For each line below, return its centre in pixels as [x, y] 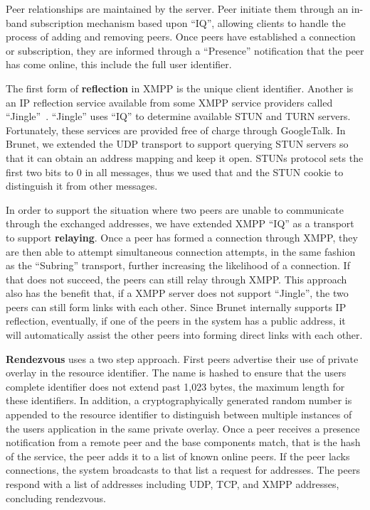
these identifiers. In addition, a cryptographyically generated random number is [179, 400]
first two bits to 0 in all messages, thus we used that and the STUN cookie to [175, 172]
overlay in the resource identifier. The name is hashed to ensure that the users [176, 373]
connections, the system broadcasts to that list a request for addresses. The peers [183, 470]
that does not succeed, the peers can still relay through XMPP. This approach [176, 279]
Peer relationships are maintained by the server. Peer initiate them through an [177, 9]
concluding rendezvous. [56, 498]
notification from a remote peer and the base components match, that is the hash [183, 442]
